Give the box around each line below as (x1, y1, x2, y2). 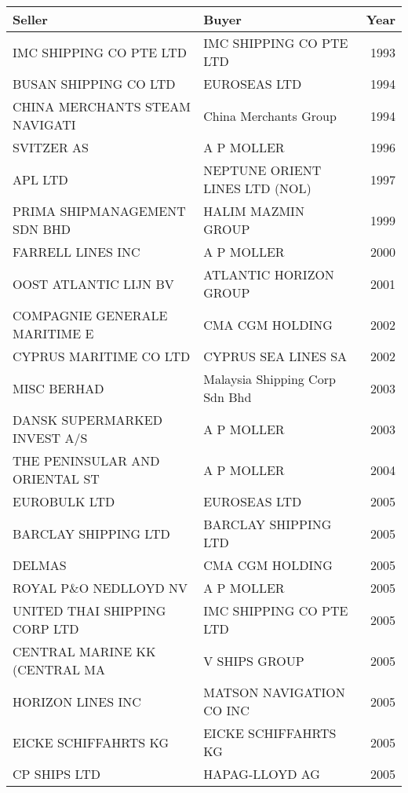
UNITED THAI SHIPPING (13, 601, 166, 619)
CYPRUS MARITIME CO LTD (13, 347, 191, 365)
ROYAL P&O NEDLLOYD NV (13, 579, 188, 597)
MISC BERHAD (13, 378, 104, 397)
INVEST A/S (13, 429, 88, 447)
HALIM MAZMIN (203, 202, 304, 220)
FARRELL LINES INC (13, 243, 140, 261)
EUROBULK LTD (13, 492, 115, 510)
